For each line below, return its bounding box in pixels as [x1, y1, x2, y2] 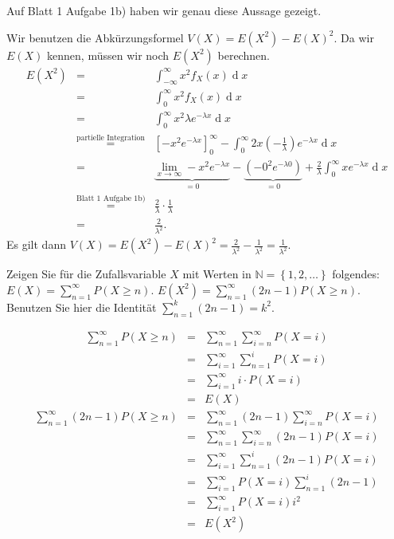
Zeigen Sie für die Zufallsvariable [6, 266, 166, 282]
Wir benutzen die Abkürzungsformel [6, 29, 184, 45]
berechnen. [217, 46, 270, 63]
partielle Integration [76, 133, 145, 142]
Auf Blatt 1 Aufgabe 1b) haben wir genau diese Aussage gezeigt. [6, 2, 322, 18]
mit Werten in [182, 266, 252, 282]
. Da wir [334, 29, 374, 45]
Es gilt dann [6, 236, 66, 253]
